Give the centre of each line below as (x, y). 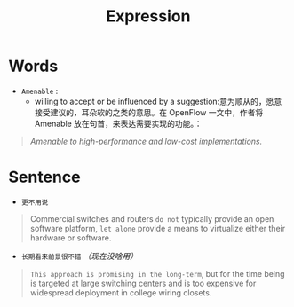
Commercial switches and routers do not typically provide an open (152, 218)
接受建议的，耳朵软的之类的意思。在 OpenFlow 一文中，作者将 (149, 112)
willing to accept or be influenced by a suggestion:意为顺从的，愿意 (158, 101)
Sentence (44, 177)
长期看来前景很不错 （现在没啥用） (79, 256)
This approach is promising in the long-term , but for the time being (157, 273)
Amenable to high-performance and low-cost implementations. (146, 141)
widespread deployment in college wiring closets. (121, 292)
